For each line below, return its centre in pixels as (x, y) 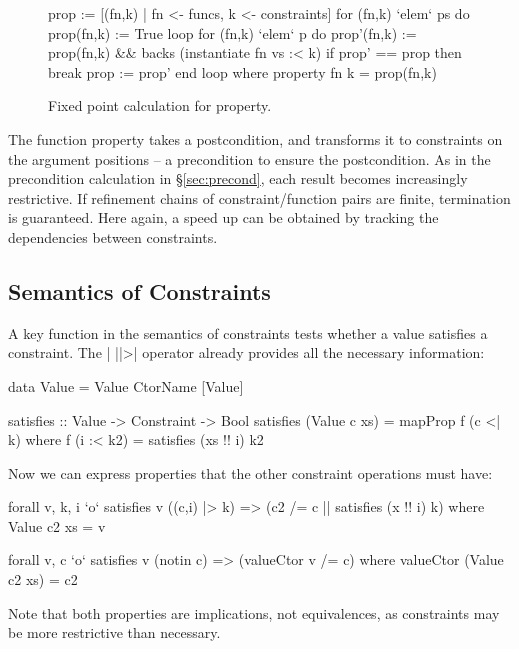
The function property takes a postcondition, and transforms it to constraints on (255, 138)
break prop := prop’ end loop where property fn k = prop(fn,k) (242, 71)
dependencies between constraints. (113, 236)
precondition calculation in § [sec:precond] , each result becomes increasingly (238, 178)
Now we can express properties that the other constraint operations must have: (250, 472)
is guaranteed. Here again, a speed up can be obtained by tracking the (223, 217)
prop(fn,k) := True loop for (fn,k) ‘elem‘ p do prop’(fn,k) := (232, 32)
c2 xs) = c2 (43, 579)
